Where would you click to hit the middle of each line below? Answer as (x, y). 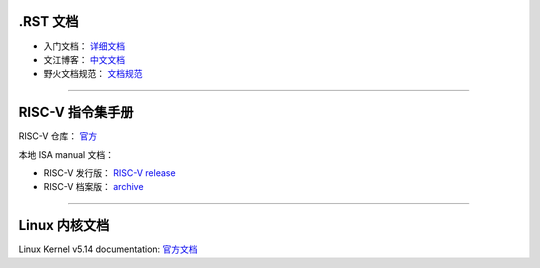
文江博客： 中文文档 (84, 59)
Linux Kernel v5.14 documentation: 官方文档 (108, 249)
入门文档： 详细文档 (84, 46)
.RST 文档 (48, 21)
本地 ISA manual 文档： (66, 154)
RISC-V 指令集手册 (76, 112)
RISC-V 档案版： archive (93, 187)
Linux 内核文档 (64, 225)
